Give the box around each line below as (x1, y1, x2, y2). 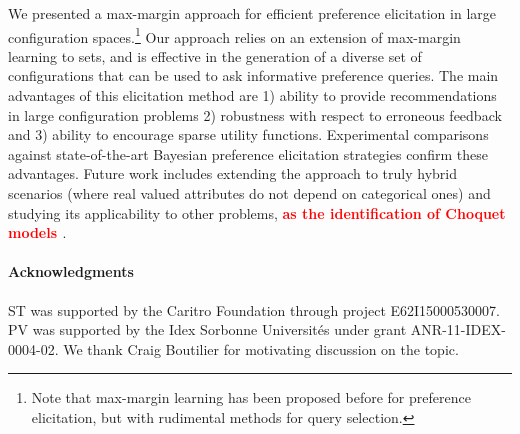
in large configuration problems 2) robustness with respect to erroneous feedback (8, 104, 502, 125)
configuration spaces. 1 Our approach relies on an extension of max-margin (8, 23, 461, 47)
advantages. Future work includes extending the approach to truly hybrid (8, 163, 457, 184)
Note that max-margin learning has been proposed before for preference (31, 387, 471, 408)
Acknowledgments (8, 261, 134, 282)
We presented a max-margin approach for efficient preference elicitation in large (8, 3, 496, 23)
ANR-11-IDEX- (410, 319, 506, 340)
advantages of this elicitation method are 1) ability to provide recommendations (8, 85, 497, 106)
